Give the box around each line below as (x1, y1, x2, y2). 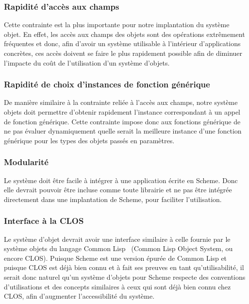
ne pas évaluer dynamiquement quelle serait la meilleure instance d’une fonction (4, 126, 242, 136)
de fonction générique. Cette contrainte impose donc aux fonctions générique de (4, 116, 241, 126)
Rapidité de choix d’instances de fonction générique (4, 78, 210, 90)
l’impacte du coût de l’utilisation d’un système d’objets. (4, 57, 170, 68)
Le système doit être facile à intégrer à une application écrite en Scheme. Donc (4, 175, 238, 185)
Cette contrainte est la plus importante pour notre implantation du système (4, 19, 230, 30)
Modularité (4, 156, 49, 168)
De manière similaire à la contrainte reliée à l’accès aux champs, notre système (4, 97, 238, 107)
